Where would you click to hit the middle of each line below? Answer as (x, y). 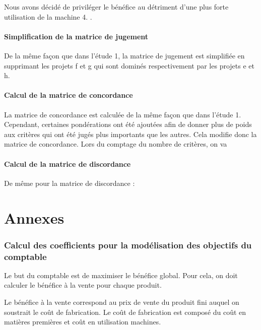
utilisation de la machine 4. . (48, 16)
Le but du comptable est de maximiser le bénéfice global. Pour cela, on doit (121, 275)
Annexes (34, 217)
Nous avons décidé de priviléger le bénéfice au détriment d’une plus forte (116, 7)
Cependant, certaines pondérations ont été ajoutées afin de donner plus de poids (128, 124)
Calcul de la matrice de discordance (68, 163)
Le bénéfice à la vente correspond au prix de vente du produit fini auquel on (122, 302)
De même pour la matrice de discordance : (70, 183)
